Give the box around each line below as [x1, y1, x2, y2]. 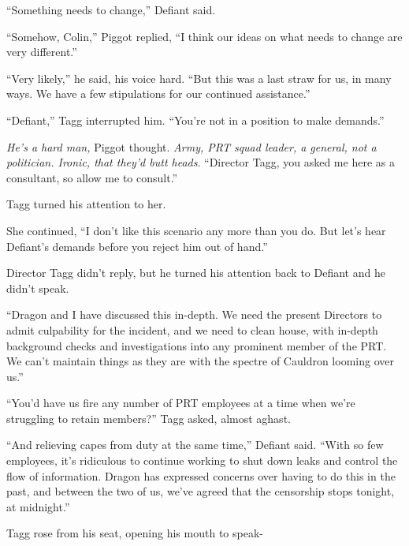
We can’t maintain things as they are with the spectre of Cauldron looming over [6, 353, 394, 369]
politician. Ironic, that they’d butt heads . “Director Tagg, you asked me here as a [6, 154, 395, 170]
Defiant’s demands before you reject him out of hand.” [6, 237, 268, 254]
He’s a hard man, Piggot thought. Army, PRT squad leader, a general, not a [6, 138, 377, 155]
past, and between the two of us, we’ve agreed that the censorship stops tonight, [6, 483, 395, 499]
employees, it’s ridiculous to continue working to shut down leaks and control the [6, 452, 398, 469]
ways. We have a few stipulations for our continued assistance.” [6, 85, 310, 102]
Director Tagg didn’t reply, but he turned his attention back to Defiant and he [6, 264, 385, 281]
